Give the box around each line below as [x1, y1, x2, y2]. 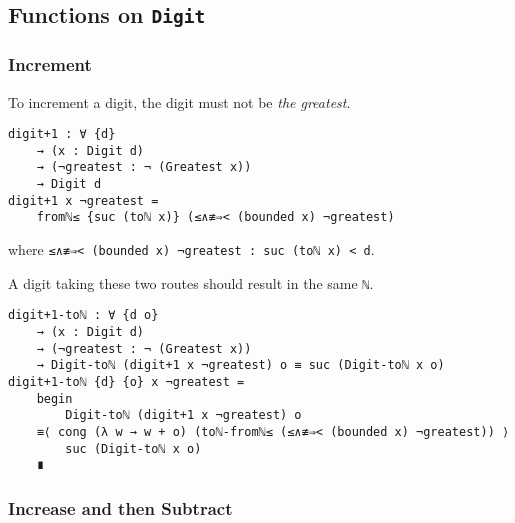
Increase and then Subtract [8, 495, 233, 520]
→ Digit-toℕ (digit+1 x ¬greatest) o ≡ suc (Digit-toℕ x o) [36, 358, 445, 373]
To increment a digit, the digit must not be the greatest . [8, 91, 351, 112]
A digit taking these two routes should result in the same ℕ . [8, 272, 374, 293]
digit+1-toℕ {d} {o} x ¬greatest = [8, 375, 245, 390]
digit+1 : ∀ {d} [8, 127, 116, 142]
